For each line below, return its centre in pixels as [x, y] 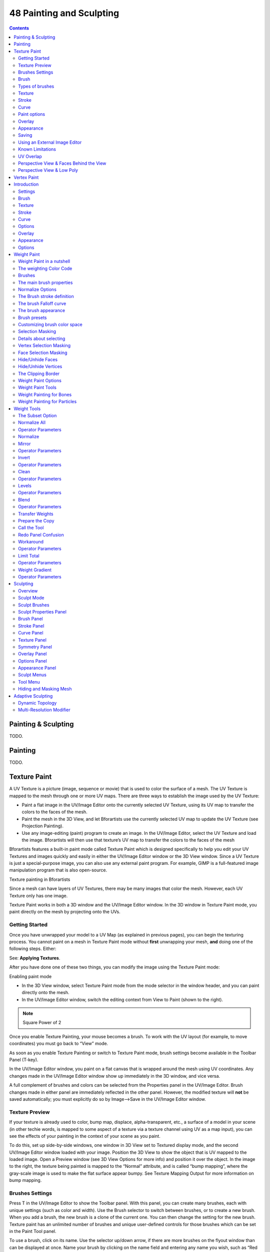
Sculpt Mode [31, 598]
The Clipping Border [39, 374]
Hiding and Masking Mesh [45, 689]
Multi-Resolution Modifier [44, 710]
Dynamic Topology [37, 703]
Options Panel [32, 661]
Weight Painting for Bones [45, 394]
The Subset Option [37, 416]
